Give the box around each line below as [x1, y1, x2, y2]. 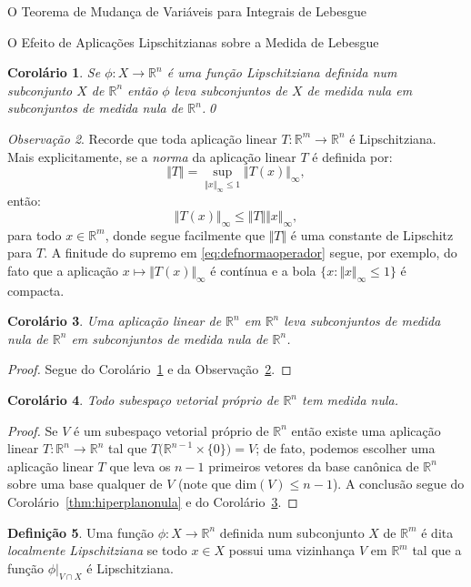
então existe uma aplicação [291, 420, 441, 440]
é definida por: [312, 147, 393, 166]
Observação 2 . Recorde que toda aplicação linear [7, 128, 277, 147]
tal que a [412, 541, 462, 560]
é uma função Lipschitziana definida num [166, 63, 397, 82]
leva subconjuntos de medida [284, 311, 441, 330]
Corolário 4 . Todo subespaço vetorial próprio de [7, 390, 279, 410]
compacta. [7, 280, 65, 299]
